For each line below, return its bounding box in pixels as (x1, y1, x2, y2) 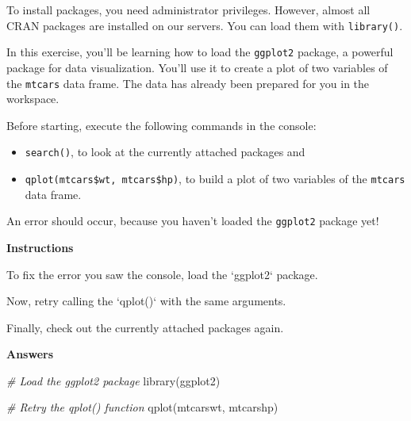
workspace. (6, 90, 60, 107)
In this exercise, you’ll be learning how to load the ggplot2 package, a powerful (6, 44, 394, 60)
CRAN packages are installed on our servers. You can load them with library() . (6, 17, 403, 33)
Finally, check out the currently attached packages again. (6, 319, 284, 335)
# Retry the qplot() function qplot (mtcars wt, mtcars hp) (6, 399, 278, 415)
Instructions (6, 239, 74, 255)
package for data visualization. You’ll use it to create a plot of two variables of (6, 59, 388, 75)
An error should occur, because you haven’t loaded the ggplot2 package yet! (6, 212, 379, 229)
